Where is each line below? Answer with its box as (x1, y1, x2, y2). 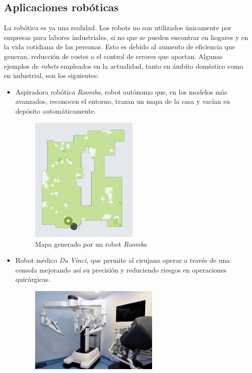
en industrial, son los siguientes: (4, 70, 99, 80)
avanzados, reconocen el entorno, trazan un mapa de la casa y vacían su (15, 96, 230, 106)
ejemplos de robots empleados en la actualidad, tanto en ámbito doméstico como (4, 60, 243, 71)
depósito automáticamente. (15, 105, 96, 116)
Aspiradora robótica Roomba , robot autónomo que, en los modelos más (15, 86, 227, 97)
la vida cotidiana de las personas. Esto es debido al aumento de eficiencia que (4, 41, 235, 52)
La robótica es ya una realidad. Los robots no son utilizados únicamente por (4, 22, 232, 33)
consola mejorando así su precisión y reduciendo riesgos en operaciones (15, 264, 227, 275)
